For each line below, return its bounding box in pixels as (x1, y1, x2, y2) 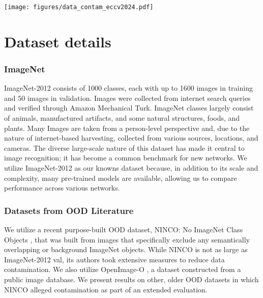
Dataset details (4, 31, 111, 51)
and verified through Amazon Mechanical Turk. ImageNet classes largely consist (4, 102, 254, 113)
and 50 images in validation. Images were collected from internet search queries (4, 92, 251, 103)
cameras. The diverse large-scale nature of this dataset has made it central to (4, 142, 245, 153)
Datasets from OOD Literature (4, 204, 134, 216)
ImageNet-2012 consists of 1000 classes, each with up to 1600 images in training (4, 83, 253, 93)
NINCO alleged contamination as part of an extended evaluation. (4, 284, 208, 294)
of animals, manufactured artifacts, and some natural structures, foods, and (4, 113, 240, 123)
